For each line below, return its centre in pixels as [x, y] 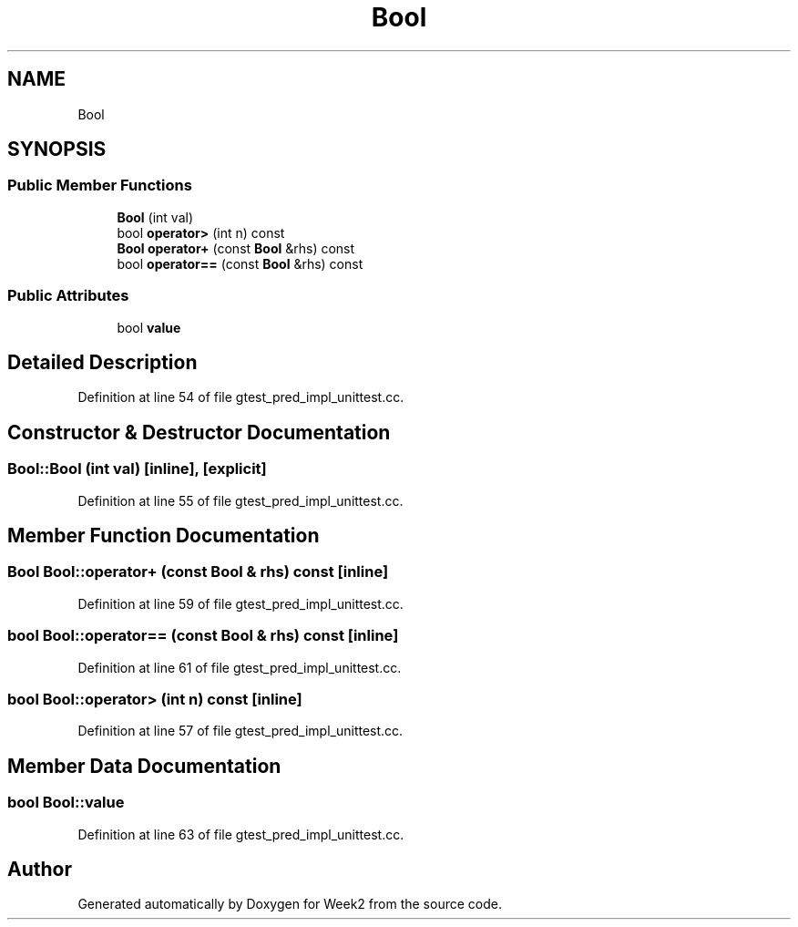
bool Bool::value [66, 803]
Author [40, 869]
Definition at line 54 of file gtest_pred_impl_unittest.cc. [241, 397]
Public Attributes [68, 296]
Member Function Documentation [164, 536]
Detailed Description [102, 362]
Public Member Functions [100, 185]
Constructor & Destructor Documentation [199, 432]
